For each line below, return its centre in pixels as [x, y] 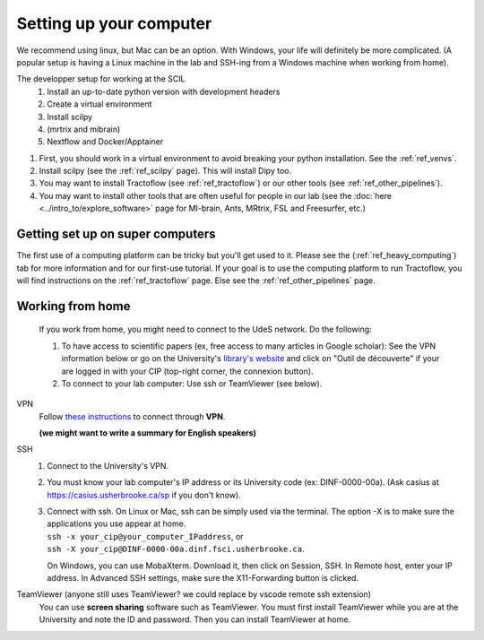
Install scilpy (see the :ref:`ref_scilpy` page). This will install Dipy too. [165, 171]
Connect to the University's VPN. [108, 465]
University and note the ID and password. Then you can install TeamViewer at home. [195, 619]
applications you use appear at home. [117, 523]
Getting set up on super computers [116, 234]
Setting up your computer [114, 23]
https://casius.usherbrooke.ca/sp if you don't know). [144, 495]
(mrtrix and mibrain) [84, 129]
